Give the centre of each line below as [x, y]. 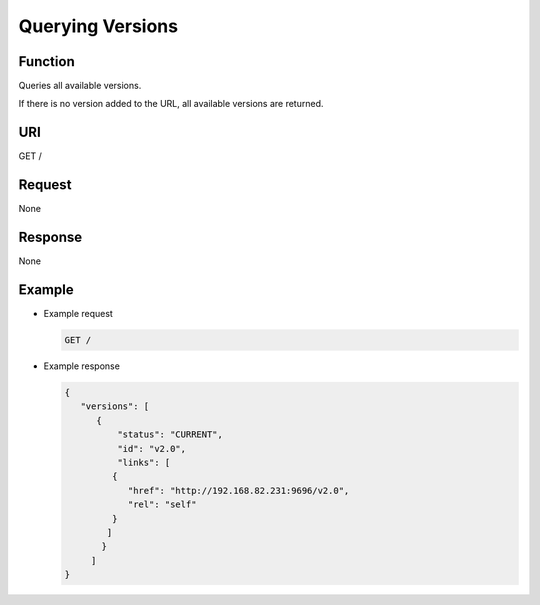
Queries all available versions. [80, 86]
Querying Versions [98, 26]
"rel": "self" [162, 504]
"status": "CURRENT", [170, 434]
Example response [81, 366]
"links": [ [143, 462]
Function [46, 61]
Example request [78, 314]
